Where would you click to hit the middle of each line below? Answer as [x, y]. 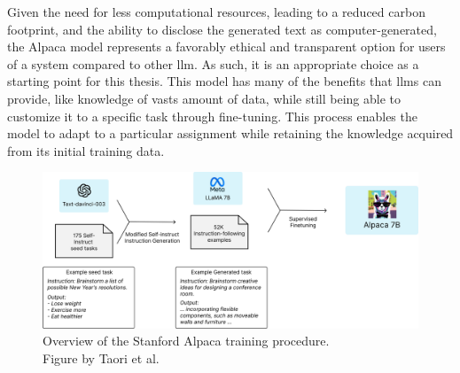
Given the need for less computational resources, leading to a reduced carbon [216, 12]
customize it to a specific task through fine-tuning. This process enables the [212, 116]
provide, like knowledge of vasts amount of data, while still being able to [204, 98]
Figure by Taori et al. [101, 357]
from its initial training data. [86, 150]
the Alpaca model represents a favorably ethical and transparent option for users [226, 47]
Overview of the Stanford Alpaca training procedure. [186, 341]
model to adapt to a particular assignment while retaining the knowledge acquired [230, 133]
